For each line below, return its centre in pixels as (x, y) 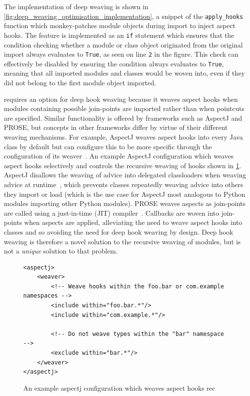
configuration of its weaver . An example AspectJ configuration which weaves (119, 156)
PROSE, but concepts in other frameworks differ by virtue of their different (116, 127)
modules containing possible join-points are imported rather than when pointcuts (124, 108)
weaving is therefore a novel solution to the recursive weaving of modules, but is (122, 241)
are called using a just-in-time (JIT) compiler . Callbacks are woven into (112, 213)
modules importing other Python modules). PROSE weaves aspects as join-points (125, 203)
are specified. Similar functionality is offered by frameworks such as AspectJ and (123, 118)
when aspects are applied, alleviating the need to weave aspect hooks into (133, 222)
